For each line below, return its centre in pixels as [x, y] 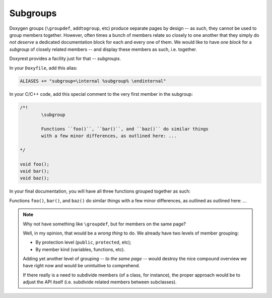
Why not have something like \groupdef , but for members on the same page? [105, 224]
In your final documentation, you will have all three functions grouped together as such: [100, 191]
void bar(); [35, 171]
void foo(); [35, 164]
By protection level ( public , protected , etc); [83, 243]
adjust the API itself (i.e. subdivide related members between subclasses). [100, 282]
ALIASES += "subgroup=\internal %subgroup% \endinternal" [93, 81]
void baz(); [35, 178]
